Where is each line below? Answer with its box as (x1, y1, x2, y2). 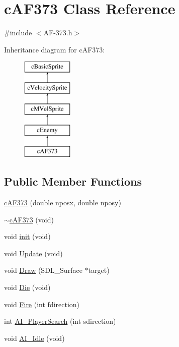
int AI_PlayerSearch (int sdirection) (4, 316, 116, 326)
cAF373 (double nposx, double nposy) (4, 197, 121, 208)
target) (88, 265, 110, 275)
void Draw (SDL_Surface (4, 265, 82, 275)
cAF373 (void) (9, 214, 54, 224)
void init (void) (4, 231, 51, 242)
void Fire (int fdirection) (4, 299, 80, 309)
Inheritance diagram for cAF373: (4, 44, 105, 54)
